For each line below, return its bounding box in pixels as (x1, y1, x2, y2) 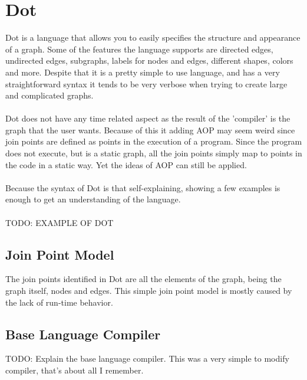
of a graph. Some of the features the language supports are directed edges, (5, 42, 273, 55)
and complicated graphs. (5, 89, 94, 101)
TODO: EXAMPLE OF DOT (5, 216, 114, 228)
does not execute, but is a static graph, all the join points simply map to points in (5, 147, 302, 159)
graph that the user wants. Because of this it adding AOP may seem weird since (5, 123, 295, 136)
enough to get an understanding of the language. (5, 193, 181, 205)
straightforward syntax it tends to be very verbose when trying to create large (5, 77, 288, 90)
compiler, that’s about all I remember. (5, 364, 144, 376)
